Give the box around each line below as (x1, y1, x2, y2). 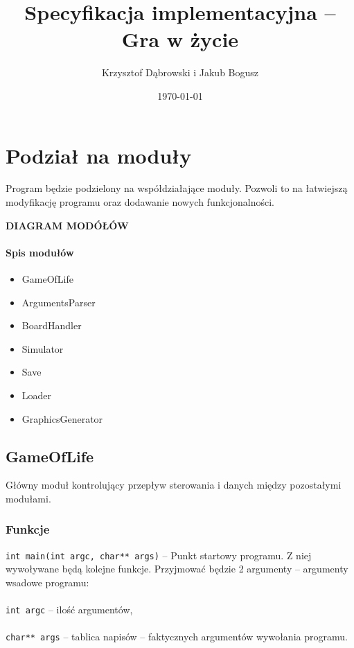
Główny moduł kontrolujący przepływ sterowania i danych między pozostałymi (6, 478, 342, 492)
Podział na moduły (6, 141, 192, 169)
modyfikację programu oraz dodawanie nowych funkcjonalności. (6, 195, 274, 209)
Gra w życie (121, 25, 239, 53)
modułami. (6, 491, 51, 505)
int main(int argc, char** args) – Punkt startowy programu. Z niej (6, 548, 312, 562)
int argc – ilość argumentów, (6, 602, 133, 617)
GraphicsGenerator (21, 411, 103, 426)
